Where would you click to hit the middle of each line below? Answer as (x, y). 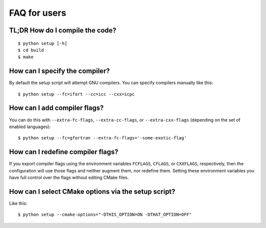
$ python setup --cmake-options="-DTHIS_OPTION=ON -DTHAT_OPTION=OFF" (105, 215)
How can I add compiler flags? (56, 108)
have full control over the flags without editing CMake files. (69, 178)
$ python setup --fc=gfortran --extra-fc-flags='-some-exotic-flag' (102, 138)
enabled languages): (30, 127)
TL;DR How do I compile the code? (63, 30)
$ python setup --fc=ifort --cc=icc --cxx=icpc (76, 94)
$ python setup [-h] (43, 43)
